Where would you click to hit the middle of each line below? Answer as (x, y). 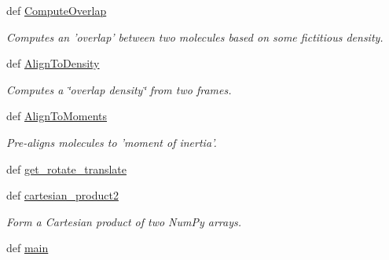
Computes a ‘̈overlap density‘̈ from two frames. (119, 89)
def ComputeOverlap (57, 10)
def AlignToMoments (57, 116)
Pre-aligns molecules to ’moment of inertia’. (112, 142)
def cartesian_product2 (62, 195)
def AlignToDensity (53, 63)
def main (28, 248)
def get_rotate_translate (66, 168)
